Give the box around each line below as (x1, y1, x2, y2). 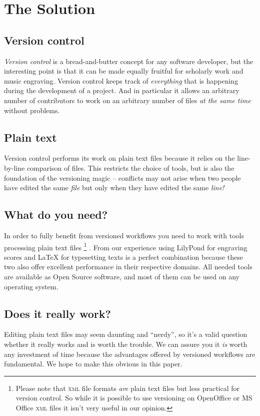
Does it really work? (4, 305, 111, 321)
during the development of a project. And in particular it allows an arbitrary (4, 85, 239, 96)
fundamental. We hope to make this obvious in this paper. (4, 358, 182, 369)
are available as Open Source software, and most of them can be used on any (4, 271, 239, 281)
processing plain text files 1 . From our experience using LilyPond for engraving (4, 240, 247, 252)
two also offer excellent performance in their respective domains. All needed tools (4, 261, 252, 272)
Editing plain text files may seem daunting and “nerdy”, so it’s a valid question (4, 329, 247, 339)
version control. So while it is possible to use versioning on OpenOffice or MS (15, 392, 252, 403)
